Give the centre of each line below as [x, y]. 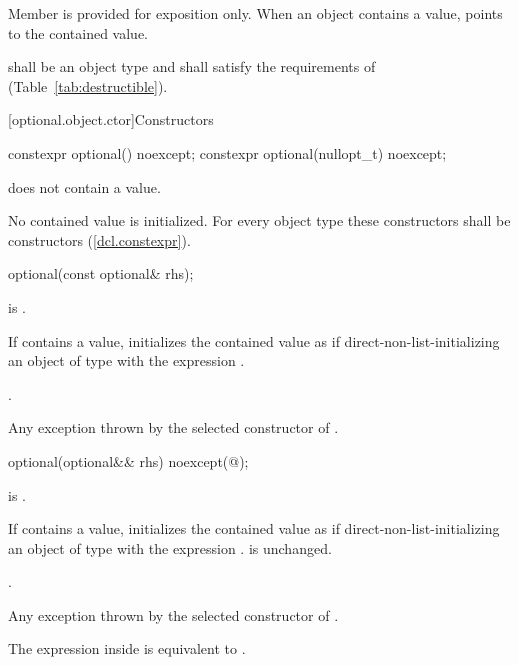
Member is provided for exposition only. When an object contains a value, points [255, 13]
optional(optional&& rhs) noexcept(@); [128, 460]
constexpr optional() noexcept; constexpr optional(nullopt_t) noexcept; [227, 152]
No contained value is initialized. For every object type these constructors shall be [259, 220]
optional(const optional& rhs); [101, 273]
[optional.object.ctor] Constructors [111, 119]
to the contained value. [78, 32]
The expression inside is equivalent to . [127, 648]
